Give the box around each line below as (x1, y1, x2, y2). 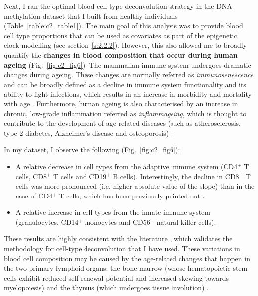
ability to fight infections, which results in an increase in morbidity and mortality (4, 89, 252, 99)
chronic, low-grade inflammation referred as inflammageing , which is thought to (4, 108, 247, 118)
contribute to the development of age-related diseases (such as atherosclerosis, (4, 118, 241, 128)
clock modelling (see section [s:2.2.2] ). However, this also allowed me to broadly (4, 40, 247, 50)
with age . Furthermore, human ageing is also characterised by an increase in (4, 98, 238, 108)
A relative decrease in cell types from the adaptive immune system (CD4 (15, 161, 238, 171)
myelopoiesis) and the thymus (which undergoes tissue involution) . (4, 282, 209, 293)
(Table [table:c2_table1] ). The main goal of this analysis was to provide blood (4, 20, 243, 31)
